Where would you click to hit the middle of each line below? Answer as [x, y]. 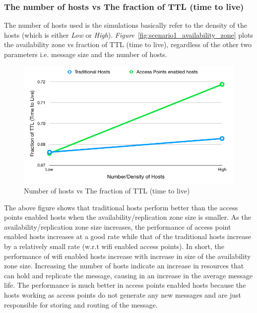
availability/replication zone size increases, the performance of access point [118, 226]
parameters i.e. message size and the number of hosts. [86, 54]
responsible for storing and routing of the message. [81, 304]
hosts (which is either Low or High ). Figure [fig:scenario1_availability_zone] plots [128, 34]
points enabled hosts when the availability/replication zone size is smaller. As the [128, 217]
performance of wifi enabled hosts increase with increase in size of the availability [128, 256]
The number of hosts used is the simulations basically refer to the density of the [126, 25]
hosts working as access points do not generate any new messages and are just [123, 295]
